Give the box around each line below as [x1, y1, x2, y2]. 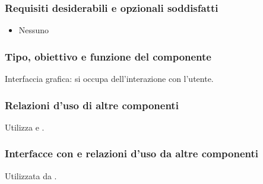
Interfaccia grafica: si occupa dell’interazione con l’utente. [5, 72, 214, 85]
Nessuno [18, 24, 49, 36]
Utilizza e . [5, 120, 45, 133]
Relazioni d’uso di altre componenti [5, 97, 179, 112]
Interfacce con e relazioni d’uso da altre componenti [5, 146, 259, 161]
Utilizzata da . [5, 169, 57, 182]
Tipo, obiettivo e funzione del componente [5, 49, 211, 64]
